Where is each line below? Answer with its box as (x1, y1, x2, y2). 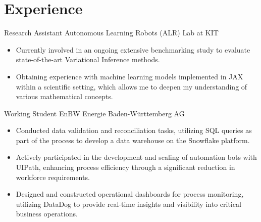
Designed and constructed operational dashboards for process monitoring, (16, 189, 244, 199)
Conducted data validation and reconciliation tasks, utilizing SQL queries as (16, 125, 252, 136)
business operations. (16, 208, 78, 219)
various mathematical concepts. (16, 91, 113, 102)
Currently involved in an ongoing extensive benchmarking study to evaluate (16, 44, 250, 55)
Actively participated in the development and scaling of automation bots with (16, 152, 257, 162)
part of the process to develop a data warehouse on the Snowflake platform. (16, 135, 250, 145)
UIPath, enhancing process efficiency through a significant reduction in (16, 162, 235, 172)
